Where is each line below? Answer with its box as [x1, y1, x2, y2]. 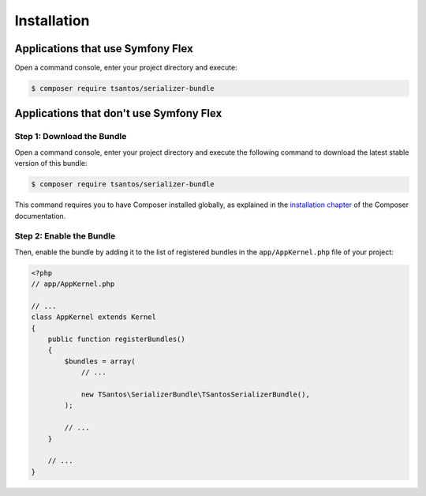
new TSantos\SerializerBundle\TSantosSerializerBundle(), [80, 389, 311, 399]
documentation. [14, 211, 66, 220]
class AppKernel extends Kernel [31, 313, 157, 321]
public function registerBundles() [47, 335, 185, 344]
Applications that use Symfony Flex [14, 42, 193, 55]
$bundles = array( [64, 356, 136, 366]
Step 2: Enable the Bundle [14, 231, 116, 242]
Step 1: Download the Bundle [14, 131, 127, 142]
